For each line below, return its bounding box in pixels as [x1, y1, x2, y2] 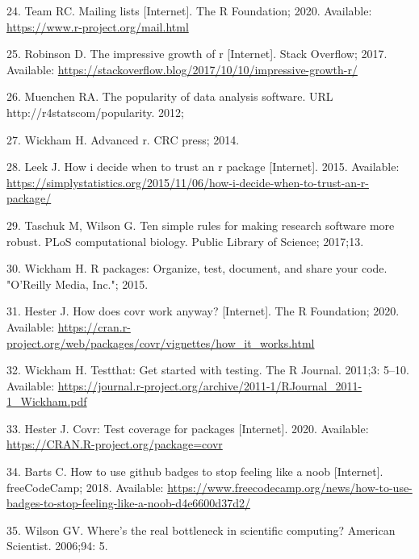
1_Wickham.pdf [6, 393, 87, 410]
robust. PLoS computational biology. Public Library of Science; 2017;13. [6, 232, 364, 249]
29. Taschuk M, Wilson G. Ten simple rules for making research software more [6, 216, 395, 233]
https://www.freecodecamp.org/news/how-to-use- [167, 478, 413, 495]
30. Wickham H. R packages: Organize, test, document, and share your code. [6, 260, 388, 277]
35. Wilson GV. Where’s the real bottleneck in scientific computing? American [6, 521, 396, 538]
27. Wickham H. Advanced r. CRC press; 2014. [6, 131, 240, 148]
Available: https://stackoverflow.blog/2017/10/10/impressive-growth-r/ [6, 60, 358, 77]
